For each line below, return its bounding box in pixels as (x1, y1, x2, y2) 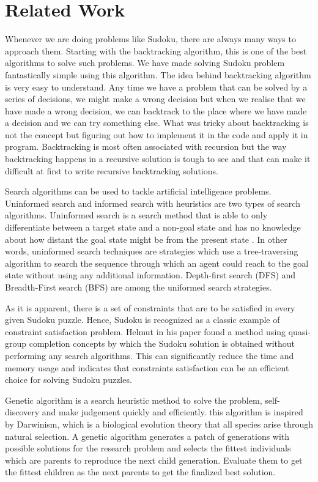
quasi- (288, 325, 311, 338)
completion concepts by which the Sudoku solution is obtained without (29, 337, 295, 350)
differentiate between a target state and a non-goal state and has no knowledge (5, 221, 301, 234)
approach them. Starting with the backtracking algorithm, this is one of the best (5, 44, 307, 57)
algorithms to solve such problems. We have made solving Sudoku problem (5, 56, 285, 69)
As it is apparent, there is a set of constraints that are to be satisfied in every (5, 301, 295, 314)
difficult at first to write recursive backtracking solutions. (5, 164, 218, 177)
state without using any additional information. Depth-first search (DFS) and (5, 269, 296, 281)
